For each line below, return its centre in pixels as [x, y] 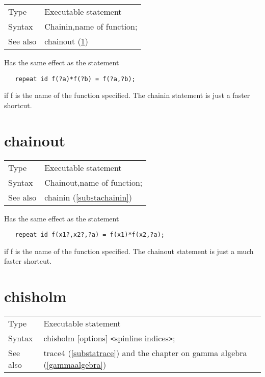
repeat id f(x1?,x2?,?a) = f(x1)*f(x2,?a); [90, 235]
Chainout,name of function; [94, 182]
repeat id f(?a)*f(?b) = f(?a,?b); [75, 79]
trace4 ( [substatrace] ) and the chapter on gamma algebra [145, 353]
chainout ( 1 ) [67, 41]
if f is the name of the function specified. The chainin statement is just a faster [127, 95]
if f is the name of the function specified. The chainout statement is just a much [129, 251]
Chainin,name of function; [91, 26]
